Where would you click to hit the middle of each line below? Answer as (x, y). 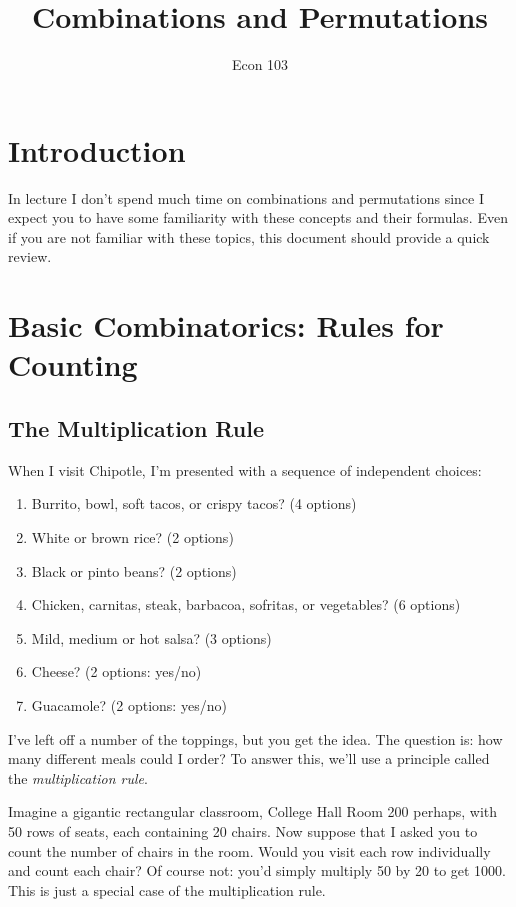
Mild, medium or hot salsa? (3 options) (151, 637)
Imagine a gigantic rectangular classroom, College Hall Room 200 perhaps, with (253, 811)
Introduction (97, 149)
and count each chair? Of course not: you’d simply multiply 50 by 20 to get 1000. (257, 870)
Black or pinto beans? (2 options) (134, 570)
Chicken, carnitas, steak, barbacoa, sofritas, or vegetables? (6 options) (246, 604)
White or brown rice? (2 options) (132, 536)
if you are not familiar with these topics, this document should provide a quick (249, 236)
